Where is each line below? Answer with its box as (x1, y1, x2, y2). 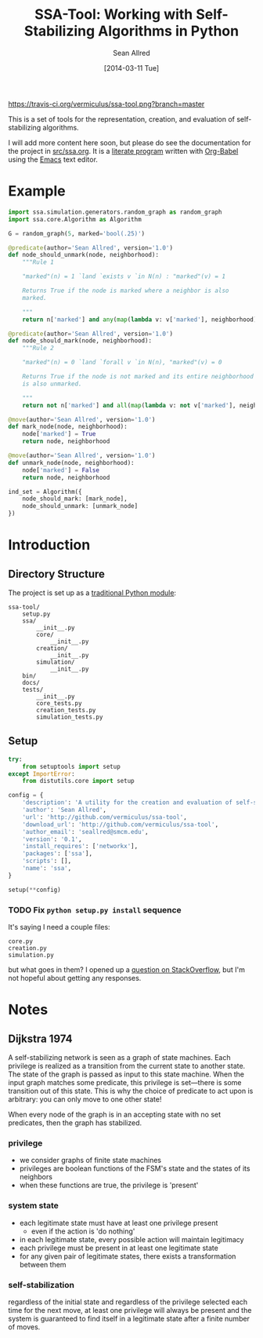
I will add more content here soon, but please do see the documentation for (8, 137, 252, 147)
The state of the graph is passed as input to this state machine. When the (8, 1069, 245, 1079)
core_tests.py (36, 700, 82, 707)
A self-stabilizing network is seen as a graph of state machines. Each (8, 1052, 231, 1062)
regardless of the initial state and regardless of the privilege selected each (8, 1297, 248, 1307)
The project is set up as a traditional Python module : (8, 588, 177, 598)
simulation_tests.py (36, 713, 103, 721)
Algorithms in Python (97, 22, 240, 40)
